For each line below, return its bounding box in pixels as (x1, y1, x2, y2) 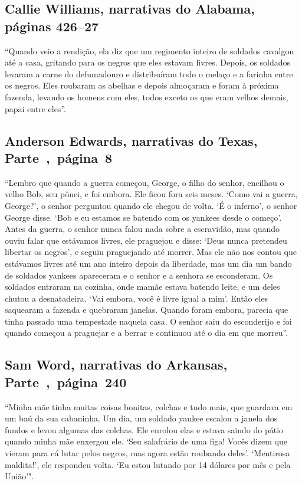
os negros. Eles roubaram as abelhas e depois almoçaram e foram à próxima (5, 79, 279, 91)
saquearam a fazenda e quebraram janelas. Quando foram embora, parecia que (5, 303, 288, 316)
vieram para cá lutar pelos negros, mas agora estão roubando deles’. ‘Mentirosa (5, 447, 290, 459)
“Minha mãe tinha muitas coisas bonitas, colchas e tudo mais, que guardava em (5, 400, 293, 413)
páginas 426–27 (5, 17, 99, 35)
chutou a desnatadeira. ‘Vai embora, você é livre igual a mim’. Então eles (5, 292, 268, 304)
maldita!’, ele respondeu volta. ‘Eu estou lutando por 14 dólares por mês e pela (5, 458, 291, 470)
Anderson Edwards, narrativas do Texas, (5, 131, 258, 149)
